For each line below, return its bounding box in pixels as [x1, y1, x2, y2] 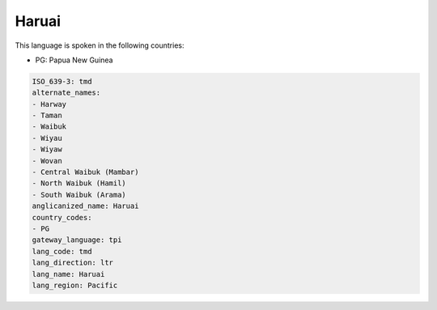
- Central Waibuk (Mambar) [32, 168, 139, 177]
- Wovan [32, 156, 62, 165]
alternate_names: [32, 88, 101, 97]
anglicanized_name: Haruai [32, 202, 139, 210]
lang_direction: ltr [32, 258, 113, 267]
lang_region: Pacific [32, 280, 118, 290]
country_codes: [32, 213, 92, 222]
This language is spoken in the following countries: [15, 40, 185, 50]
